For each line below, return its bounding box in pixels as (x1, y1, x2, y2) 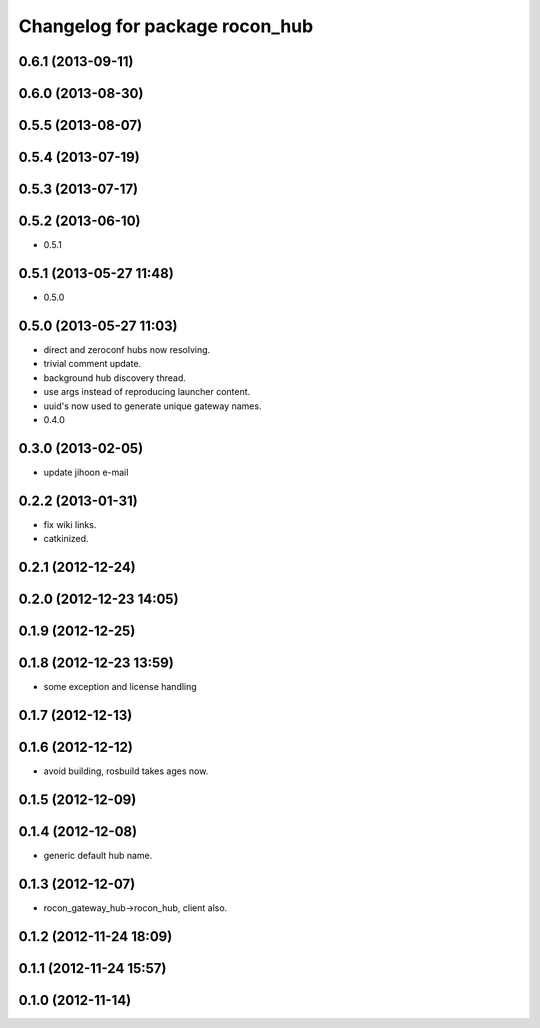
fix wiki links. (43, 518, 97, 530)
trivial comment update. (43, 358, 142, 370)
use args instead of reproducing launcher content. (43, 386, 251, 398)
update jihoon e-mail (43, 466, 129, 478)
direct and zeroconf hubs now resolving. (43, 343, 211, 355)
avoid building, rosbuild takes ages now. (43, 765, 209, 777)
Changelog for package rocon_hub (18, 15, 314, 37)
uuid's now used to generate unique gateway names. (43, 400, 262, 412)
